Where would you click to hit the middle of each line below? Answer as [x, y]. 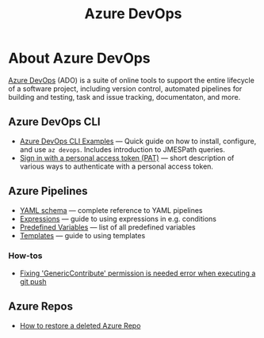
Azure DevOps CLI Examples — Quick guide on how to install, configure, [138, 141]
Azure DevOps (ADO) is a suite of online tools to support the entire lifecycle [132, 80]
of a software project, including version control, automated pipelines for [125, 89]
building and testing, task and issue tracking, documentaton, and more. [124, 97]
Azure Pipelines [48, 191]
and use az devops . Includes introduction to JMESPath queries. [122, 149]
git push [33, 281]
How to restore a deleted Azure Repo [80, 325]
